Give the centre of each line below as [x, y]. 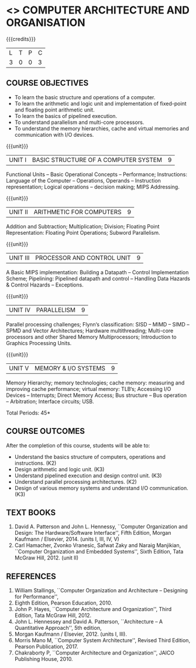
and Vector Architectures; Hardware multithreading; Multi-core [98, 330]
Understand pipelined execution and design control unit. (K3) [88, 475]
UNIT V [19, 368]
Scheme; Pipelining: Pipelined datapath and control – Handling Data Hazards [98, 278]
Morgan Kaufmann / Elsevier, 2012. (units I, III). [71, 634]
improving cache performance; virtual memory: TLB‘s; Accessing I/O [89, 389]
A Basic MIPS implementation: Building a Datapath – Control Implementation [97, 272]
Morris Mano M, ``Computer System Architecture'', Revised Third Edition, [102, 640]
